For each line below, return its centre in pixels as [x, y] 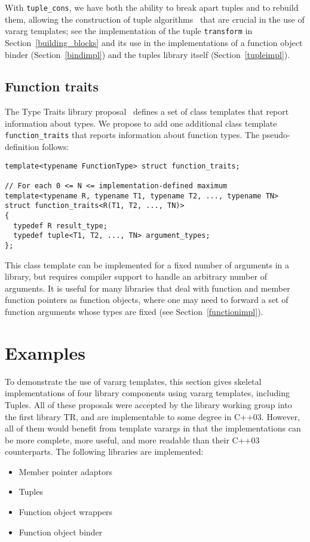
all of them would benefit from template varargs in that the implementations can [153, 428]
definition [22, 147]
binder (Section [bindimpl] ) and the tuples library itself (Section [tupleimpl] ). [148, 54]
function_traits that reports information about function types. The [132, 135]
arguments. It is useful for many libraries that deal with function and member [148, 288]
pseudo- [276, 135]
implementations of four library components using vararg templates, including [147, 393]
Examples [45, 352]
